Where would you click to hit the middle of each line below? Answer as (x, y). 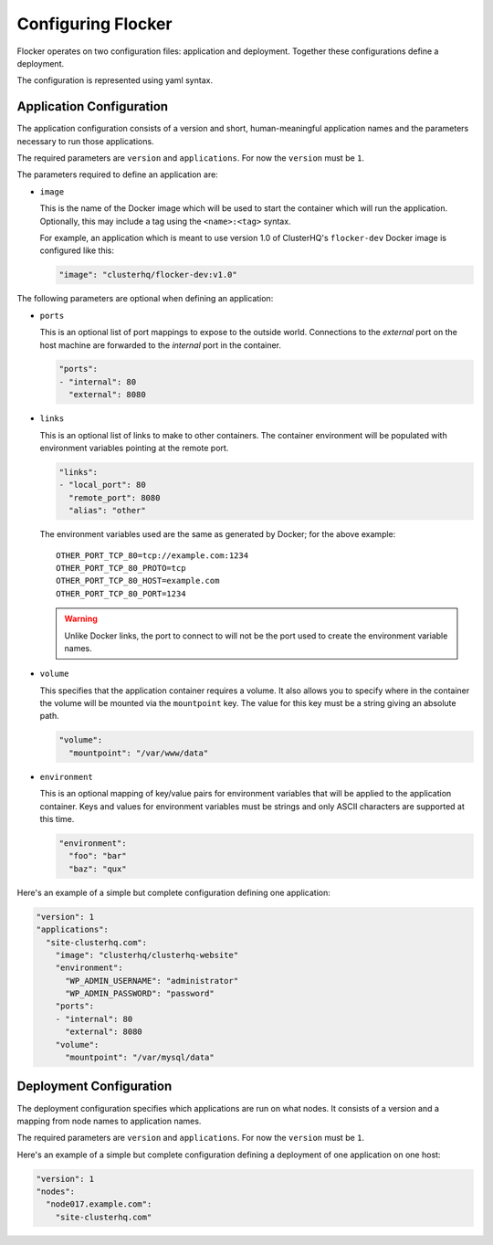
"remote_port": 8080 (115, 497)
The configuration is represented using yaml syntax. (115, 80)
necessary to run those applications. (85, 141)
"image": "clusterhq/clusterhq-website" (147, 955)
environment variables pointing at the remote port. (134, 448)
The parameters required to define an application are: (117, 174)
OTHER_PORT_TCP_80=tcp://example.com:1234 (152, 555)
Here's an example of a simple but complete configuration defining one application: (173, 892)
